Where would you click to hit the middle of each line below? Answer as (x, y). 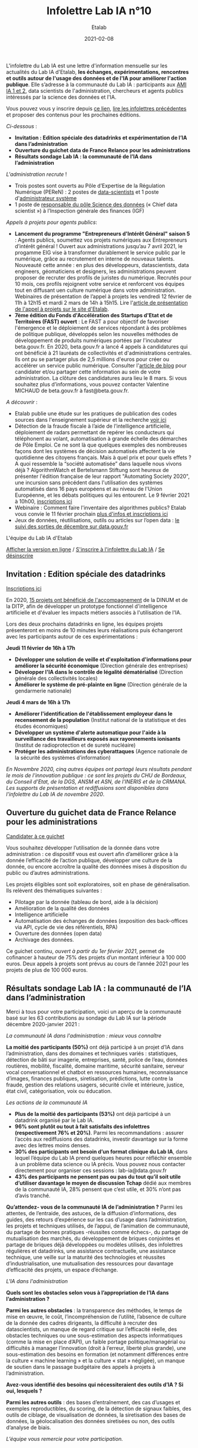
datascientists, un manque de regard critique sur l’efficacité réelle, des (92, 1329)
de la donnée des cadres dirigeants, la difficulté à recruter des (82, 1323)
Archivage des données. (44, 939)
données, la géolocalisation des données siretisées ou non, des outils (90, 1421)
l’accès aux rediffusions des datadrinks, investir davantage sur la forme (101, 1139)
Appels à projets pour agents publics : (52, 222)
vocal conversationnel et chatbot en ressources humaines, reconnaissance (97, 1072)
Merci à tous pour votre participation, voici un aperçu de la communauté (94, 1012)
